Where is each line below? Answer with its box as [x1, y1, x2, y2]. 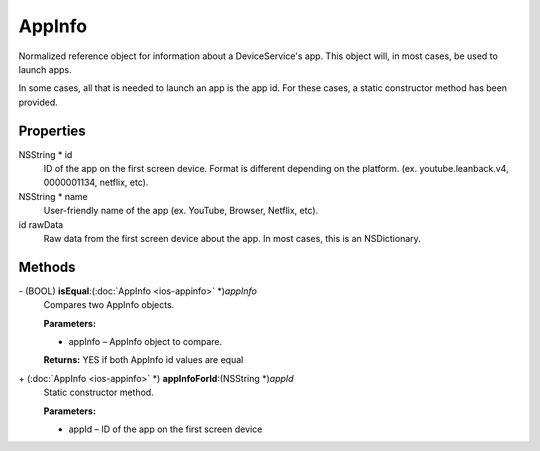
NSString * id [18, 148, 73, 160]
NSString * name [18, 190, 89, 202]
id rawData [18, 218, 64, 230]
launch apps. [18, 63, 72, 75]
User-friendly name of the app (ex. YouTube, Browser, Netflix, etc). [43, 205, 319, 217]
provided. [18, 96, 59, 108]
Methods [18, 258, 76, 275]
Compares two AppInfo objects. [43, 299, 175, 311]
